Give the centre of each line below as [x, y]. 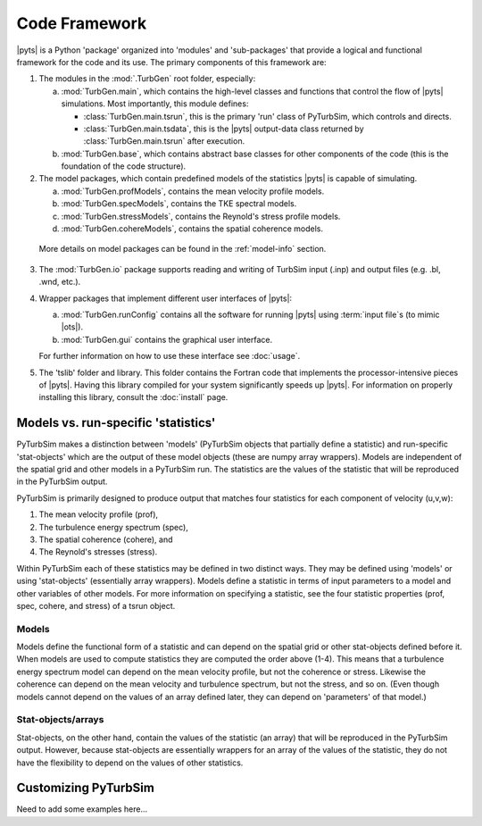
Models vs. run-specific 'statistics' [116, 423]
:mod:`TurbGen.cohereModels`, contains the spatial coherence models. [192, 229]
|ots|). [72, 327]
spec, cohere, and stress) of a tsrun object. [96, 605]
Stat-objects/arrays [60, 720]
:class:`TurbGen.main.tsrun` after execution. [164, 141]
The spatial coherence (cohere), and [106, 539]
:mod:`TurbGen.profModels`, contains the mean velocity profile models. [193, 191]
